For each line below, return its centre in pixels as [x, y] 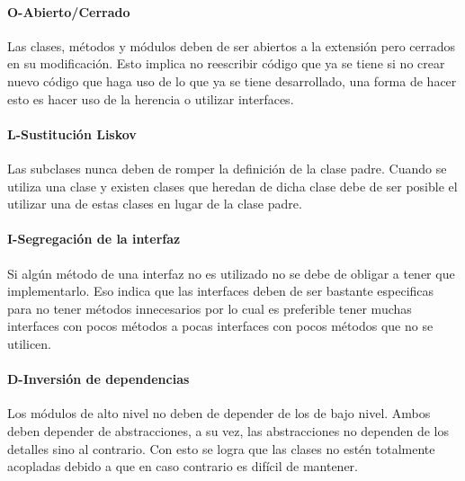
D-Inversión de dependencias [98, 379]
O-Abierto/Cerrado [69, 11]
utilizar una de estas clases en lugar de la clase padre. [155, 204]
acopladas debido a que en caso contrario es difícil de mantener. [183, 466]
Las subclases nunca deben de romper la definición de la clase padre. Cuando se [227, 168]
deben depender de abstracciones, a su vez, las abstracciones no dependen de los [228, 430]
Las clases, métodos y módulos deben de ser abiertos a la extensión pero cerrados [232, 45]
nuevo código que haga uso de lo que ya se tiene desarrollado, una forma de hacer [232, 80]
